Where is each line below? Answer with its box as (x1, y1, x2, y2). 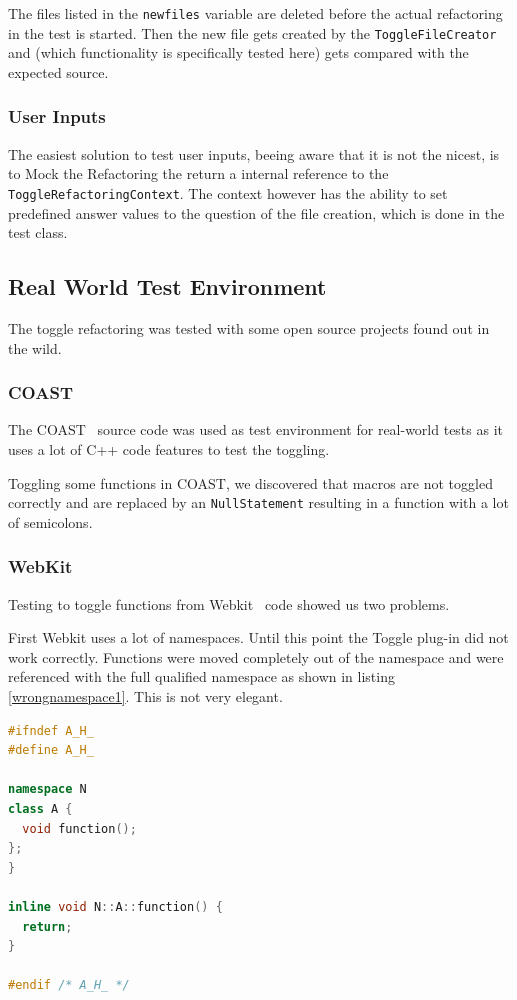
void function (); (22, 821, 137, 836)
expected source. (8, 61, 109, 82)
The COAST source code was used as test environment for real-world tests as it (8, 419, 504, 440)
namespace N (8, 782, 87, 797)
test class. (8, 222, 68, 243)
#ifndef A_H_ (8, 723, 94, 738)
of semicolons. (8, 511, 93, 532)
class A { (8, 801, 73, 816)
